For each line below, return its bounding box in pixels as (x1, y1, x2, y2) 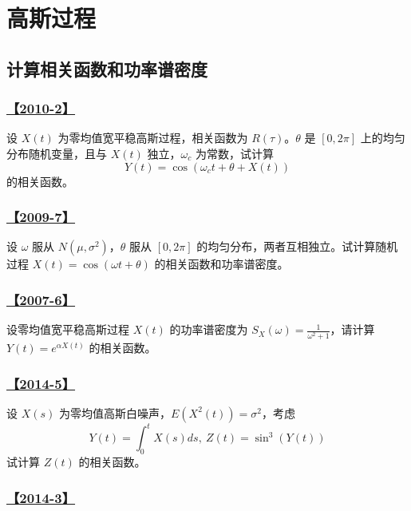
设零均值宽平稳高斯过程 (6, 321, 129, 338)
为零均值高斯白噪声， (58, 404, 171, 421)
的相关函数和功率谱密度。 (154, 255, 289, 272)
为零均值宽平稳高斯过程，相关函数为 (57, 129, 248, 146)
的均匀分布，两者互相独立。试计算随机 (196, 238, 398, 255)
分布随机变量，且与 (6, 145, 107, 161)
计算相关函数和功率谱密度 (6, 56, 207, 81)
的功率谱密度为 (169, 321, 248, 338)
